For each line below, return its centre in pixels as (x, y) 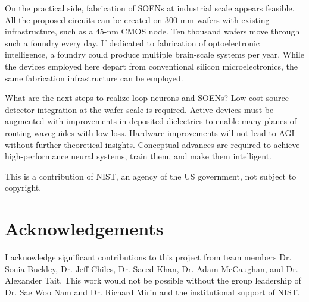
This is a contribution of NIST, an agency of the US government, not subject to (151, 176)
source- (279, 98)
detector (20, 109)
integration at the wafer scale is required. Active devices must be (155, 109)
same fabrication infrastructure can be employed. (94, 78)
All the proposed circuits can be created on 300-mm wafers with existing (137, 19)
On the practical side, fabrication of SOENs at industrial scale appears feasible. (150, 8)
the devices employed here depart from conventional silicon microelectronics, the (151, 66)
